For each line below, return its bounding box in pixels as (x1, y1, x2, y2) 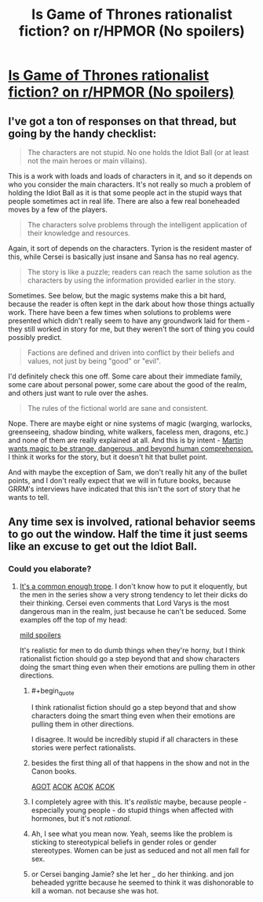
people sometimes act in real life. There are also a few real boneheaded (8, 197, 240, 205)
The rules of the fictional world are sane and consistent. (27, 404, 209, 412)
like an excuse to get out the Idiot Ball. (8, 540, 198, 553)
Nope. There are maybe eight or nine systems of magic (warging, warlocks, (8, 419, 253, 428)
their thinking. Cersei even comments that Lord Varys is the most (19, 598, 230, 608)
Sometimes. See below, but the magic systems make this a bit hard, (8, 291, 226, 300)
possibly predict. (8, 333, 63, 342)
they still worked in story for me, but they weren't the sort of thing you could (8, 324, 255, 334)
